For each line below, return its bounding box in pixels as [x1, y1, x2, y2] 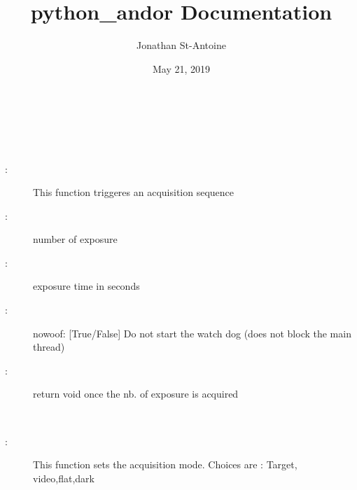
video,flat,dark [33, 470, 94, 485]
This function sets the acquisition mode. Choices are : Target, [33, 457, 297, 472]
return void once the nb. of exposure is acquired [33, 386, 239, 401]
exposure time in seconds [33, 279, 140, 293]
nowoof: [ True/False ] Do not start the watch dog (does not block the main [33, 325, 351, 340]
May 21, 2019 [152, 61, 211, 76]
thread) [33, 339, 65, 354]
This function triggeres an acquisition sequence [33, 185, 234, 199]
